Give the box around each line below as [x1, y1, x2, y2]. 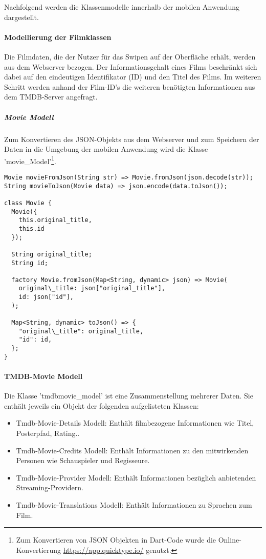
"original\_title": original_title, [18, 327, 144, 335]
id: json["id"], [18, 293, 74, 301]
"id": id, [18, 336, 52, 344]
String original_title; [11, 250, 92, 258]
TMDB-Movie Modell [4, 370, 83, 381]
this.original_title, [18, 216, 92, 224]
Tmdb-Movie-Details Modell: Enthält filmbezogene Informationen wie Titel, [16, 417, 254, 428]
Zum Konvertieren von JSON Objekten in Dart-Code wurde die [16, 534, 216, 545]
